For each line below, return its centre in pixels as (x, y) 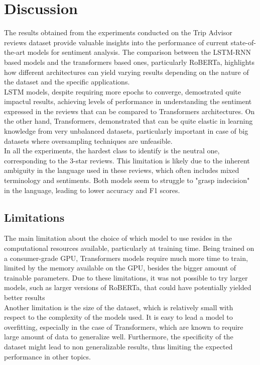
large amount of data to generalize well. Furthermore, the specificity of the (119, 337)
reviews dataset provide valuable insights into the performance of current (116, 42)
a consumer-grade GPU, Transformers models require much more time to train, (126, 258)
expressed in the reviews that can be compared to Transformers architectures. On (129, 111)
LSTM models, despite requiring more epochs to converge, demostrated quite (123, 91)
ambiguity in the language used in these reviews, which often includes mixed (122, 170)
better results (25, 297)
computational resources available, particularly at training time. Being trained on (129, 248)
